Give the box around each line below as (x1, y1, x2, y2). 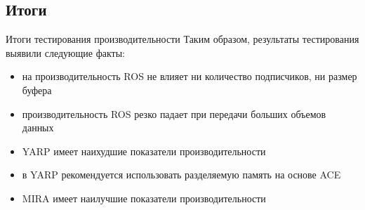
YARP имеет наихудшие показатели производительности (22, 143, 266, 158)
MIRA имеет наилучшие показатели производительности (22, 190, 266, 205)
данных (22, 120, 54, 135)
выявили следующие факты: (6, 45, 125, 60)
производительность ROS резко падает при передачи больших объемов (22, 106, 326, 121)
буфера (22, 82, 52, 97)
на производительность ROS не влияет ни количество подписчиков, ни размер (22, 69, 357, 84)
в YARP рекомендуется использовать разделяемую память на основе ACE (22, 167, 341, 182)
